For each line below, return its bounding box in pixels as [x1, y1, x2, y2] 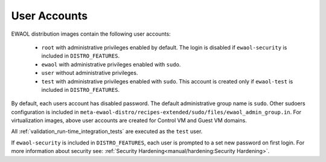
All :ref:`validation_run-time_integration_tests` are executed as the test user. [11, 128, 203, 135]
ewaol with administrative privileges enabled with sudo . [41, 60, 181, 68]
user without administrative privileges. [41, 70, 138, 77]
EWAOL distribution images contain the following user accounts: [11, 30, 171, 37]
